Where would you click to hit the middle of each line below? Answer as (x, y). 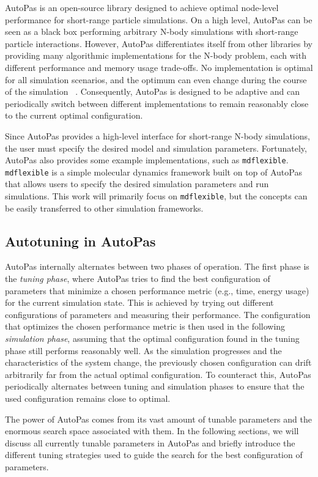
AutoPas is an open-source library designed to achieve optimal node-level (142, 7)
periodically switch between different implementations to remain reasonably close (157, 103)
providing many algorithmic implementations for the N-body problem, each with (156, 55)
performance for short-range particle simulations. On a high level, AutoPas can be (159, 19)
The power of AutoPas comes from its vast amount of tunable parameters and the (158, 419)
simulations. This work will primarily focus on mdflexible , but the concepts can (156, 196)
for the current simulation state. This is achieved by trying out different (139, 302)
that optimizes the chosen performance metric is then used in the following (145, 326)
